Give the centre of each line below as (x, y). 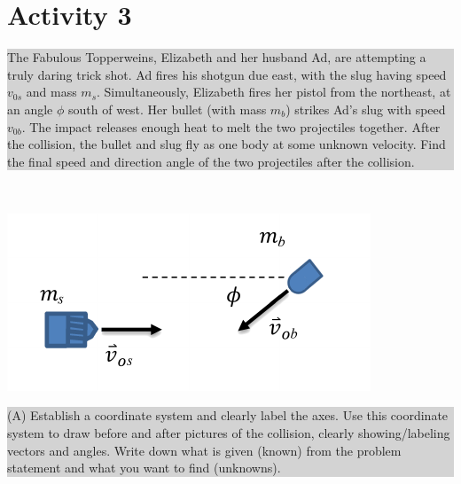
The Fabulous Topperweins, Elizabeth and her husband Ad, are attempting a (217, 57)
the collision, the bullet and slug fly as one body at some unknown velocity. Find (227, 144)
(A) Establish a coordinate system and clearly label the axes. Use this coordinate (228, 415)
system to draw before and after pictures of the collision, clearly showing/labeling (229, 433)
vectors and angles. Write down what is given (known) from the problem (204, 450)
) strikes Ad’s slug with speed (366, 109)
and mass (51, 92)
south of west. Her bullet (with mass (168, 109)
